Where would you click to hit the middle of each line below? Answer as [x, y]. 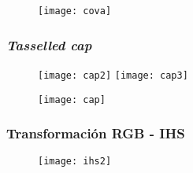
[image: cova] [75, 11]
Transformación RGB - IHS [96, 133]
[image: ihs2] [75, 162]
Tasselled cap [49, 44]
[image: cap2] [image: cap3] [113, 75]
